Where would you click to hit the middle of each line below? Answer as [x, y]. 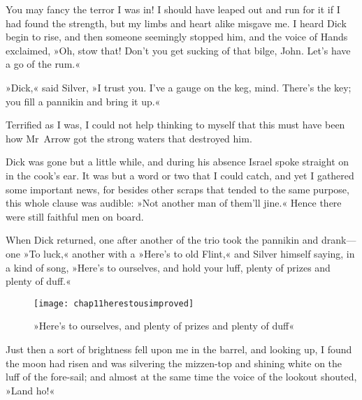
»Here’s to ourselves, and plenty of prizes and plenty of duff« [164, 326]
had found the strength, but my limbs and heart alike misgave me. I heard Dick [176, 23]
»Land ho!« [30, 390]
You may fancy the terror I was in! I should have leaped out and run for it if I [173, 9]
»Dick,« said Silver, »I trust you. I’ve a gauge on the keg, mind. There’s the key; [179, 87]
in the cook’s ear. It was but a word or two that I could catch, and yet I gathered [180, 175]
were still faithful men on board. [75, 216]
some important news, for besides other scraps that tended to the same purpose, [178, 189]
